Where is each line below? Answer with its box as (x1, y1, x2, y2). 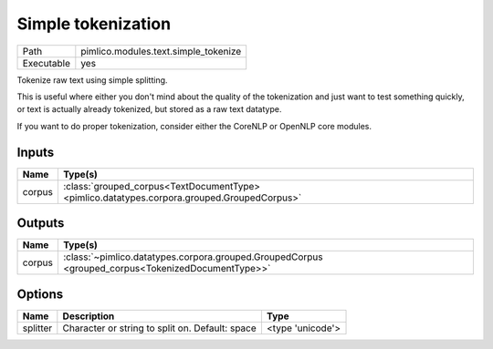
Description (62, 310, 115, 323)
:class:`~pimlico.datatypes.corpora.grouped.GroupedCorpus (62, 251, 323, 263)
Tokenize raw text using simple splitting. (16, 74, 168, 86)
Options (16, 286, 64, 302)
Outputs (16, 215, 65, 231)
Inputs (16, 144, 55, 159)
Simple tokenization (16, 14, 172, 34)
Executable (22, 56, 70, 69)
